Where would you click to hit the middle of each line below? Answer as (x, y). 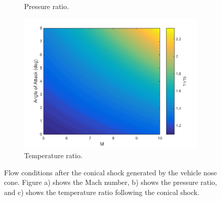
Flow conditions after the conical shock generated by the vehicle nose (111, 172)
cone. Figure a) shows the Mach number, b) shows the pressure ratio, (111, 182)
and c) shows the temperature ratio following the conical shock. (102, 192)
